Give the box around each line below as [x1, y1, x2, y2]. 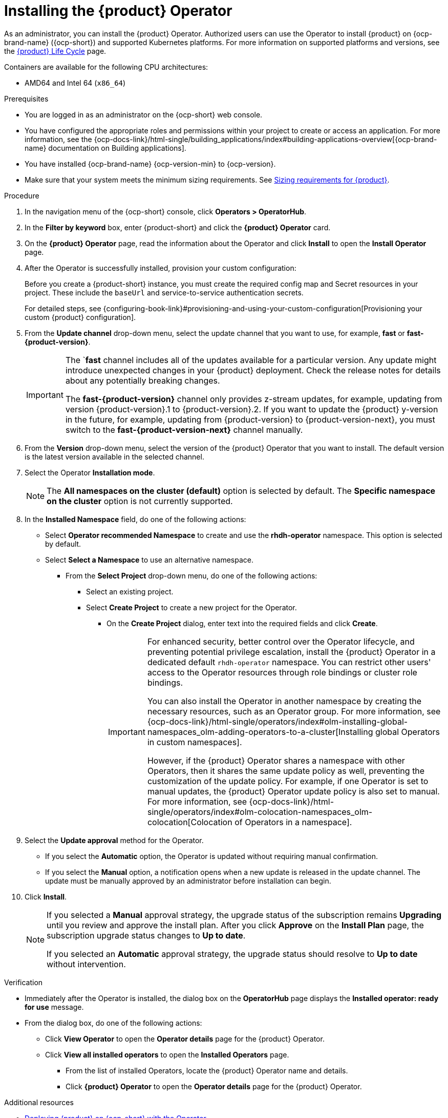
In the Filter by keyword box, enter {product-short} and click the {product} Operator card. [25, 223, 331, 232]
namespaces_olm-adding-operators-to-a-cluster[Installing [147, 726, 373, 737]
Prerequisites [4, 94, 49, 103]
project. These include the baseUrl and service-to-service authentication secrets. [25, 288, 304, 297]
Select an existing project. [86, 587, 174, 596]
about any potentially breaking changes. [65, 375, 220, 386]
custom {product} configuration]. [25, 312, 136, 322]
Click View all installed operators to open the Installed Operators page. [45, 1050, 289, 1059]
